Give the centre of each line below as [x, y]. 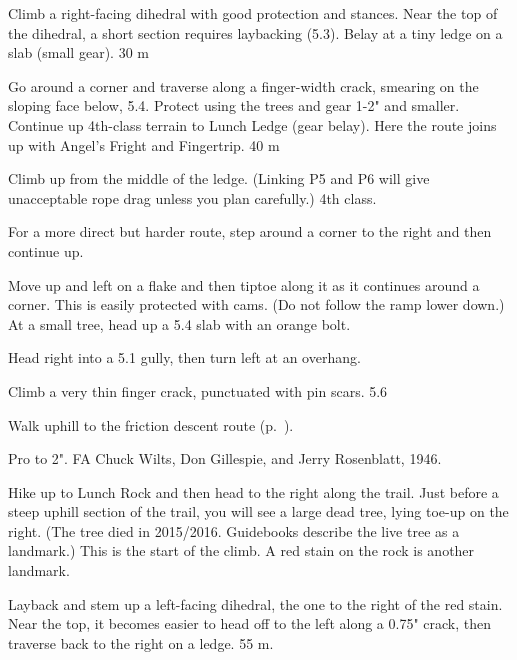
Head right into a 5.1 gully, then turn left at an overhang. [184, 357]
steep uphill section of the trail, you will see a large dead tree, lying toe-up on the [258, 511]
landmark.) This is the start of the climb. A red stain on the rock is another [241, 550]
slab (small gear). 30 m [78, 52]
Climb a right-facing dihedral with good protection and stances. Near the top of [253, 13]
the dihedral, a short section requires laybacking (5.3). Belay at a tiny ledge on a [255, 32]
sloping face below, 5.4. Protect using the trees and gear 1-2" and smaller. [234, 105]
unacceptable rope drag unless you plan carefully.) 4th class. [192, 197]
